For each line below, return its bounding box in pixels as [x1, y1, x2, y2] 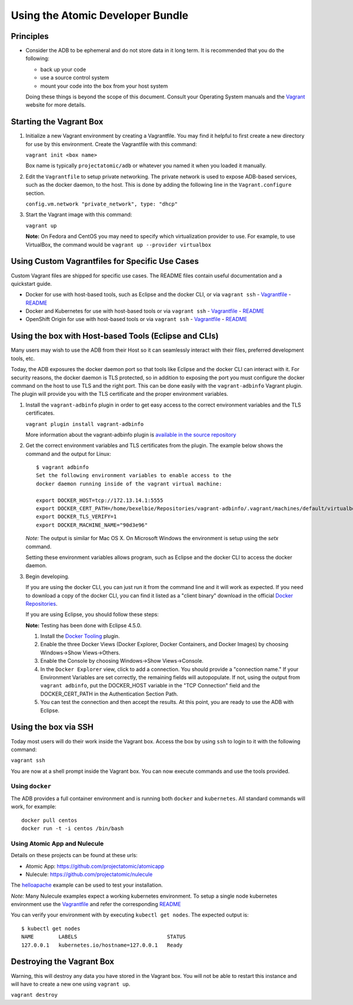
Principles [11, 31, 49, 41]
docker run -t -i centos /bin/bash [21, 825, 124, 832]
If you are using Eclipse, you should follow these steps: [25, 611, 159, 618]
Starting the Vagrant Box [11, 117, 104, 127]
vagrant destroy [11, 991, 58, 999]
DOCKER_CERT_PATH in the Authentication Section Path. [40, 690, 178, 697]
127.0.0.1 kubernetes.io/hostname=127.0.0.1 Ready [21, 941, 183, 948]
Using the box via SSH [11, 722, 94, 732]
